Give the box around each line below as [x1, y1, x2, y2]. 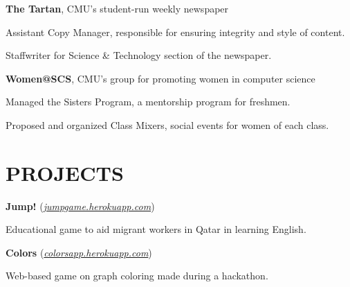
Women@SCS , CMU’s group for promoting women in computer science [6, 71, 315, 85]
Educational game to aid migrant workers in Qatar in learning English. [6, 222, 306, 236]
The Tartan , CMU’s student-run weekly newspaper [6, 1, 229, 15]
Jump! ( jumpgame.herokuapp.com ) [6, 198, 155, 213]
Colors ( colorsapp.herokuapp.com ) [6, 245, 152, 259]
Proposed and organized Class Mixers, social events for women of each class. [6, 117, 329, 132]
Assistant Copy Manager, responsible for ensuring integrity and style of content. [6, 24, 345, 39]
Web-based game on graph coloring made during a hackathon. [6, 268, 268, 283]
